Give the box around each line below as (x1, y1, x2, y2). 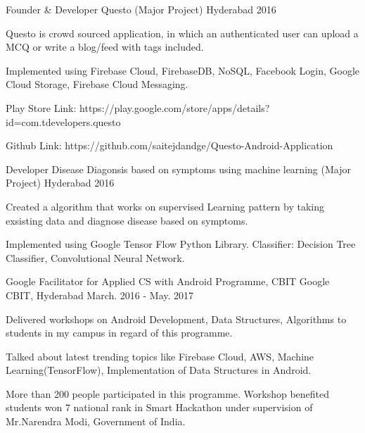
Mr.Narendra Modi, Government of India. (6, 414, 186, 429)
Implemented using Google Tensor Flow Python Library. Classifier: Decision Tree (6, 237, 356, 251)
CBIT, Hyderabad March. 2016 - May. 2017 (6, 287, 194, 302)
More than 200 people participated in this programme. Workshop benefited (6, 386, 330, 401)
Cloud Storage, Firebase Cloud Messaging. (6, 77, 188, 92)
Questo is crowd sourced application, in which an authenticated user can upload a (6, 25, 359, 40)
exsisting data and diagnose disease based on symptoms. (6, 213, 248, 227)
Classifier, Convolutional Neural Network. (6, 250, 185, 265)
